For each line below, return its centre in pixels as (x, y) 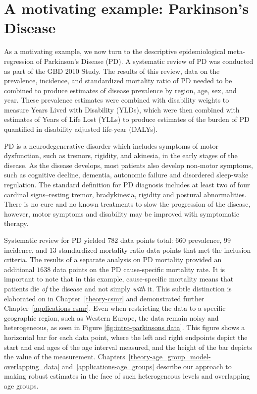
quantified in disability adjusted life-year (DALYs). (81, 129)
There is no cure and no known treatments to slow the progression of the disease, (127, 204)
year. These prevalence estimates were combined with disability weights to (117, 100)
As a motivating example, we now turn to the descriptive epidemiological (115, 51)
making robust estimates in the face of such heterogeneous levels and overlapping (127, 376)
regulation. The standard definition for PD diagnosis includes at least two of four (127, 185)
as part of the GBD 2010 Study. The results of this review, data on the (112, 71)
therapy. (16, 223)
